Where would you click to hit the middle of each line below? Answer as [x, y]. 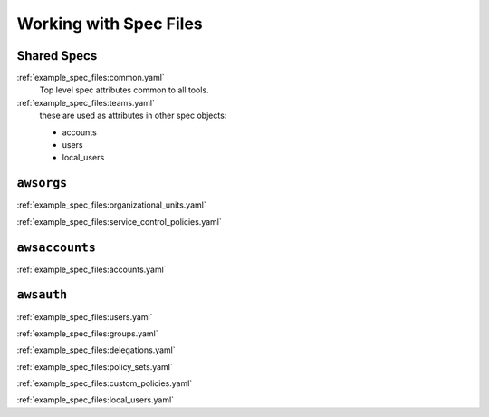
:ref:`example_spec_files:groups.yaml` [87, 333]
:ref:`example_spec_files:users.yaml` [85, 316]
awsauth [42, 295]
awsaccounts [57, 247]
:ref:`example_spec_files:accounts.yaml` [91, 269]
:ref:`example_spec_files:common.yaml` [91, 78]
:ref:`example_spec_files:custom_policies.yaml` [105, 383]
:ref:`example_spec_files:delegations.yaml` [96, 350]
